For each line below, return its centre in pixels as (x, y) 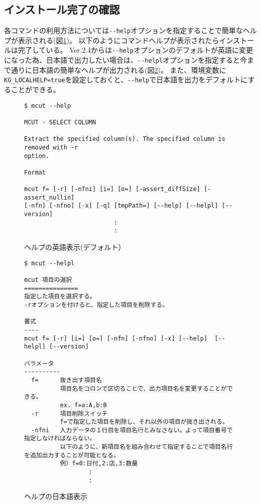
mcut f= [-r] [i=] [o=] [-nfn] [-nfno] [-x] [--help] (116, 338)
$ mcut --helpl (49, 263)
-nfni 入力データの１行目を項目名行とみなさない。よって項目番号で (132, 430)
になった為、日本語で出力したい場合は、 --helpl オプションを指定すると (122, 60)
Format (35, 172)
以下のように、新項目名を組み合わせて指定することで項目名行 (146, 447)
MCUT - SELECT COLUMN (60, 122)
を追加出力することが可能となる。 (72, 455)
